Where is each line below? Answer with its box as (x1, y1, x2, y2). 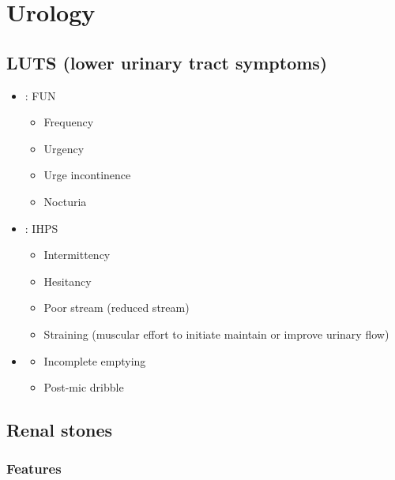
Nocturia (43, 193, 87, 209)
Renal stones (6, 418, 113, 442)
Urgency (43, 140, 85, 156)
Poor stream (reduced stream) (43, 299, 190, 316)
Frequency (43, 114, 94, 130)
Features (6, 459, 62, 478)
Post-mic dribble (43, 379, 124, 396)
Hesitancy (43, 272, 92, 289)
